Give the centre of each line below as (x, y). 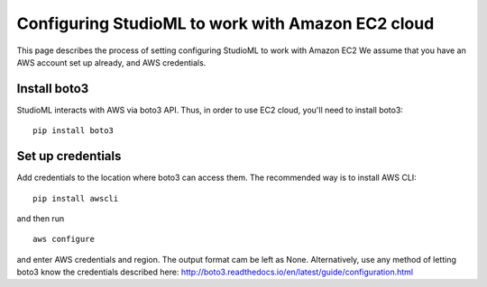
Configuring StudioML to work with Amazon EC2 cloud (225, 23)
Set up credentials (69, 156)
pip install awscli (76, 198)
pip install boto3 (74, 131)
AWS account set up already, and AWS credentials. (111, 62)
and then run (41, 218)
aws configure (64, 239)
